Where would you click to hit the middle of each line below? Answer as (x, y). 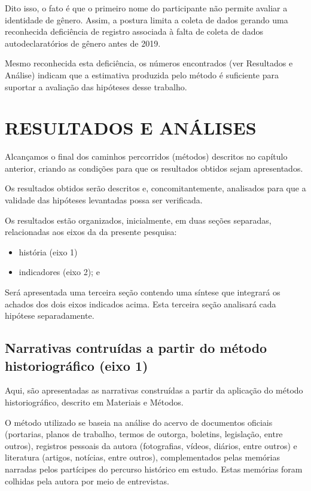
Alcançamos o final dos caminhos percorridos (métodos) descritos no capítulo (146, 156)
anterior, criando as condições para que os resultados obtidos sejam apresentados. (154, 168)
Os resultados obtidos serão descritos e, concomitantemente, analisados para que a (155, 188)
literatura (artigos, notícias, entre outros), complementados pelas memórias (142, 457)
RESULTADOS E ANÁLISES (131, 128)
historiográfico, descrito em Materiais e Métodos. (94, 402)
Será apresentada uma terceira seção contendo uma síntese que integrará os (143, 292)
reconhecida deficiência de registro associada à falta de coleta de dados (134, 31)
